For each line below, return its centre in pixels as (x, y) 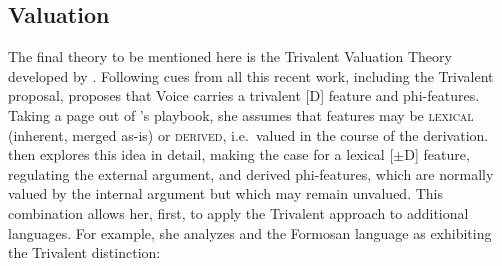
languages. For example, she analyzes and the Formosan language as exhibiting (250, 232)
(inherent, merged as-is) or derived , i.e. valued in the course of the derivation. (248, 134)
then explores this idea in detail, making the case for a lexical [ (201, 154)
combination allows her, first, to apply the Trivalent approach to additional (238, 212)
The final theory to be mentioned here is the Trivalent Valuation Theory (230, 56)
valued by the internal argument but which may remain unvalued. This (225, 193)
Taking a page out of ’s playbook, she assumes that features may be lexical (241, 114)
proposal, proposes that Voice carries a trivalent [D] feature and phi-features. (244, 95)
